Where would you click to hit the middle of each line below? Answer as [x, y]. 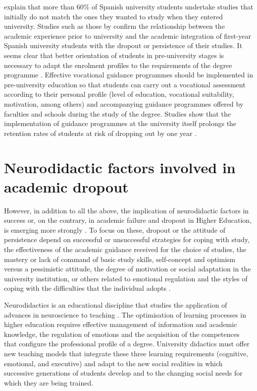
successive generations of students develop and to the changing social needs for [123, 373]
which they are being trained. [49, 382]
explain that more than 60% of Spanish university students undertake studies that [129, 6]
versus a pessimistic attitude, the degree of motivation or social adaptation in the [128, 269]
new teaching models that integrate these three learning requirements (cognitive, [126, 353]
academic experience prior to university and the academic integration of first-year [128, 35]
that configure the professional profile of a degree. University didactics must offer [127, 344]
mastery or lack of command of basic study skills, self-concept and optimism [120, 259]
